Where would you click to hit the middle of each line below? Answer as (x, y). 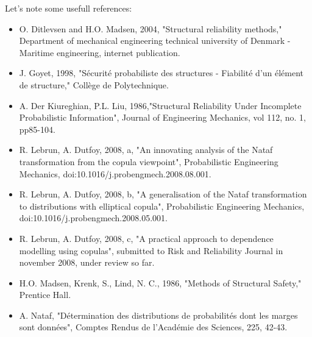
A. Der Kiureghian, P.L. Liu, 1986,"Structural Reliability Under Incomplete (160, 105)
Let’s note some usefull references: (69, 8)
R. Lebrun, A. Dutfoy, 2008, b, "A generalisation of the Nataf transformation (163, 194)
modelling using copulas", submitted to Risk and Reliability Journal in (151, 250)
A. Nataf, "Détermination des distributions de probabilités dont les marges (158, 315)
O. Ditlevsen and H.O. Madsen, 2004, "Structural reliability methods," (151, 28)
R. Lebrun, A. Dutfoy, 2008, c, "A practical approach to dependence (146, 238)
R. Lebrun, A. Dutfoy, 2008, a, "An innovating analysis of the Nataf (146, 150)
